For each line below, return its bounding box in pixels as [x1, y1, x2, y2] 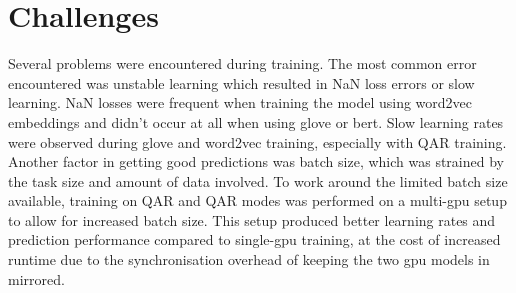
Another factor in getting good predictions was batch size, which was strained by [8, 151, 504, 172]
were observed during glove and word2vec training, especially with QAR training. [8, 131, 507, 152]
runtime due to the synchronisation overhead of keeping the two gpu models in [8, 249, 490, 270]
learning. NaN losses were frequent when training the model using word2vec [8, 92, 473, 113]
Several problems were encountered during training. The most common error [8, 53, 477, 74]
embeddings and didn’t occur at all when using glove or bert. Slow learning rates [8, 111, 504, 132]
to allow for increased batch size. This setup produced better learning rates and [8, 209, 496, 230]
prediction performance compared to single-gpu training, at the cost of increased [8, 229, 501, 250]
